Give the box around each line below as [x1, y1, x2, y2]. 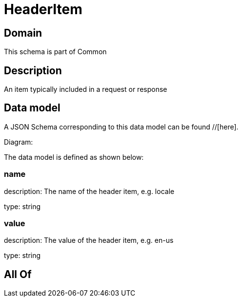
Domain [4, 26, 42, 39]
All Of [4, 268, 32, 280]
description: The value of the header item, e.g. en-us [4, 236, 174, 245]
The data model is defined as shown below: [4, 152, 144, 161]
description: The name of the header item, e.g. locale [4, 187, 175, 195]
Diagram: [4, 137, 33, 146]
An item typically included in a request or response [4, 85, 167, 94]
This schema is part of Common [4, 47, 107, 56]
